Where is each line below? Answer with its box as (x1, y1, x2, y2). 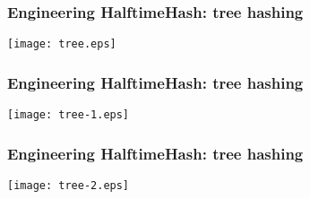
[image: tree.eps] (7, 38, 116, 51)
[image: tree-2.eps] (7, 178, 130, 192)
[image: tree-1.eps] (7, 108, 130, 122)
